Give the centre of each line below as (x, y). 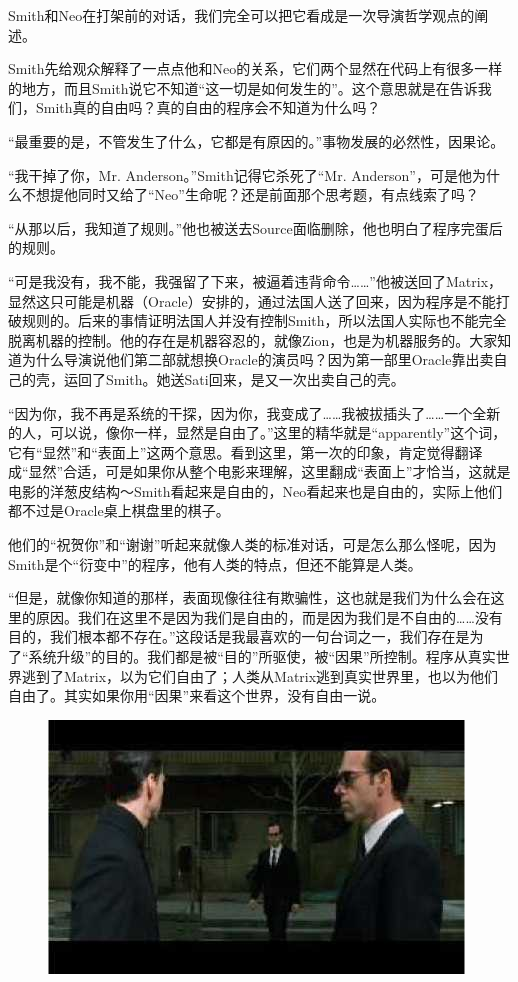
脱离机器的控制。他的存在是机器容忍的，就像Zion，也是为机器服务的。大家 (253, 339)
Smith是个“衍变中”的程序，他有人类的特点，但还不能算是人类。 (215, 563)
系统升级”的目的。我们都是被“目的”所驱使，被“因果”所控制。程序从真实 (262, 656)
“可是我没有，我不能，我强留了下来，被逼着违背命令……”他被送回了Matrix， (255, 280)
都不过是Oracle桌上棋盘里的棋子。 (119, 510)
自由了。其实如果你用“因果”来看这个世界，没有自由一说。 (197, 695)
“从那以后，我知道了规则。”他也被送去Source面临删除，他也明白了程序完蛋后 (255, 227)
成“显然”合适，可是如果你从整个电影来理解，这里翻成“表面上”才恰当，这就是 (259, 471)
